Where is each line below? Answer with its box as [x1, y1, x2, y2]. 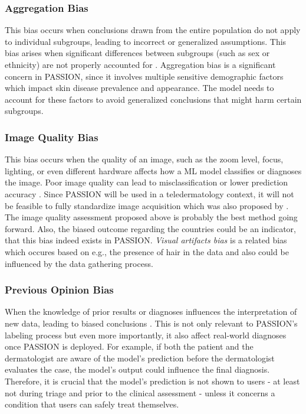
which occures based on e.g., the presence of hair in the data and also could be [5, 245, 289, 257]
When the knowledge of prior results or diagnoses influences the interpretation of [5, 305, 297, 318]
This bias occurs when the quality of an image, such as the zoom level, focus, [5, 153, 284, 165]
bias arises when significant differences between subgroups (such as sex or [5, 47, 270, 59]
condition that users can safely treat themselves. [5, 398, 179, 410]
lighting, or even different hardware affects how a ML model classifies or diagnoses [5, 164, 302, 177]
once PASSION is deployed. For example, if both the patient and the [5, 340, 254, 353]
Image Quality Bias [5, 129, 98, 144]
